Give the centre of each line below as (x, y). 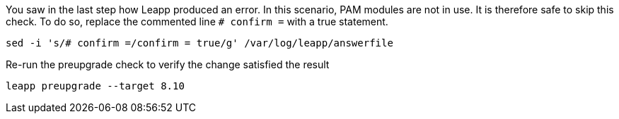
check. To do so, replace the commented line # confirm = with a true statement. (197, 21)
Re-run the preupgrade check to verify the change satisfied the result (168, 64)
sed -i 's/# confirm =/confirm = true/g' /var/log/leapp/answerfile (199, 43)
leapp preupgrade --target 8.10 (95, 86)
